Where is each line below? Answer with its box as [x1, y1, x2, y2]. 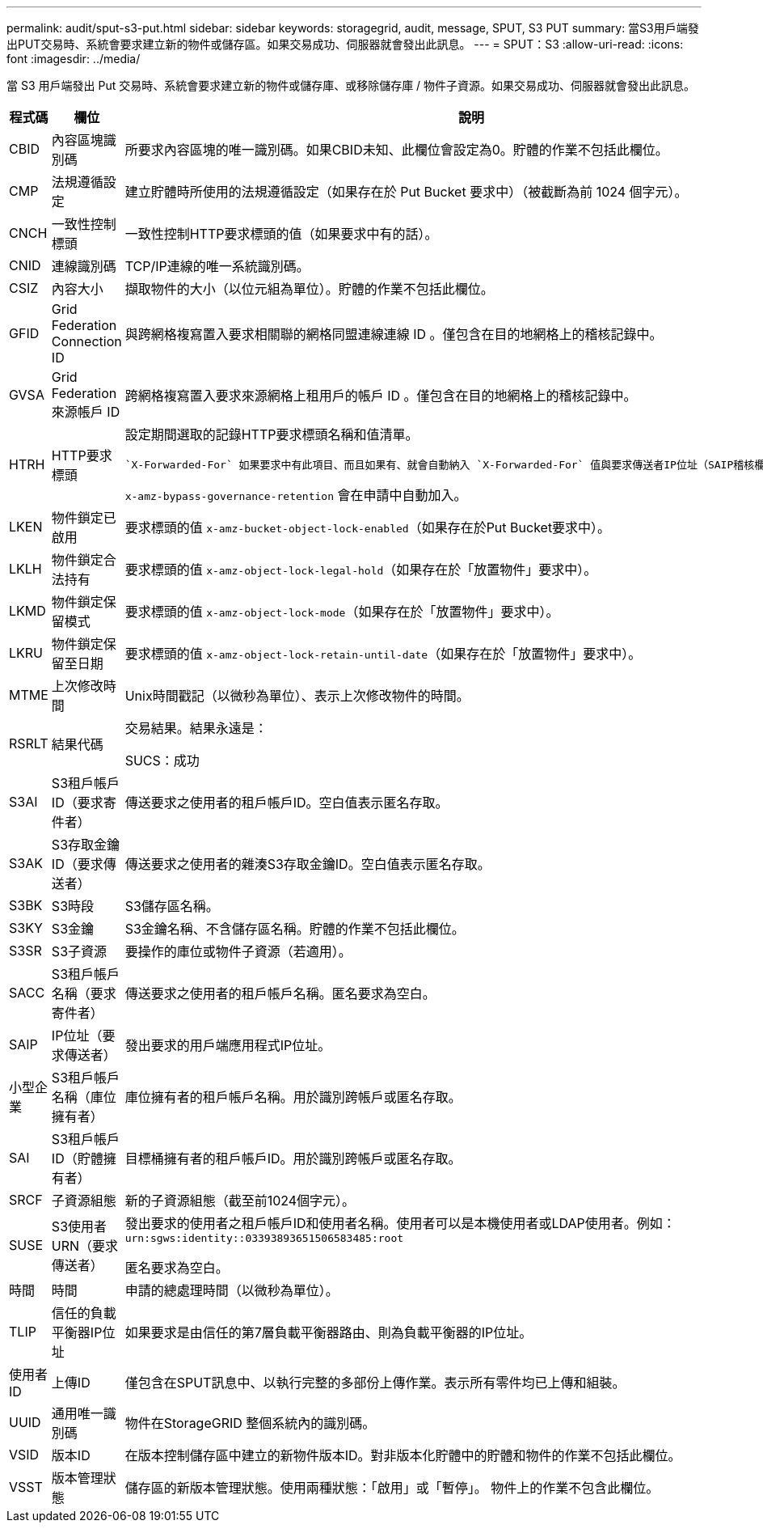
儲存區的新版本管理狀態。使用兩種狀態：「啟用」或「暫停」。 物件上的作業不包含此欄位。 [124, 1480, 660, 1496]
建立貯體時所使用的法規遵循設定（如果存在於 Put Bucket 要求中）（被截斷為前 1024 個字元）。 [124, 184, 688, 200]
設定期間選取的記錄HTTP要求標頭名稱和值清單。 [124, 426, 419, 443]
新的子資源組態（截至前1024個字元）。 [124, 1192, 356, 1209]
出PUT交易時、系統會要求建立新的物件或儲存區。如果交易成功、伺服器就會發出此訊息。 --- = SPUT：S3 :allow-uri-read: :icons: [6, 37, 684, 51]
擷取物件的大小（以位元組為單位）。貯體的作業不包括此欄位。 [124, 281, 494, 297]
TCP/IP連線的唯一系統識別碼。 [124, 258, 310, 274]
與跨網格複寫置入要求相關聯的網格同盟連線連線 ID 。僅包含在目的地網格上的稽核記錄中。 [124, 326, 663, 342]
